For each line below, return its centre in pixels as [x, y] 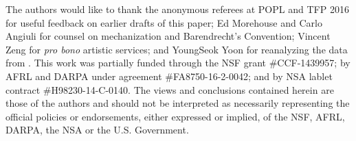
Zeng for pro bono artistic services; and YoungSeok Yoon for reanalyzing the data [177, 49]
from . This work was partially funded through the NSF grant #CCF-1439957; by [178, 63]
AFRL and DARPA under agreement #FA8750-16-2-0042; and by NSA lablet [169, 76]
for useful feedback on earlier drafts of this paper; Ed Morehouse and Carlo [164, 22]
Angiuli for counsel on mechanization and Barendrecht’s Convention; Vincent [168, 36]
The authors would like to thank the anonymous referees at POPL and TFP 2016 [177, 9]
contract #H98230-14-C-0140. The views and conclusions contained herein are [170, 89]
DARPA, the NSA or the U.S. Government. [97, 130]
